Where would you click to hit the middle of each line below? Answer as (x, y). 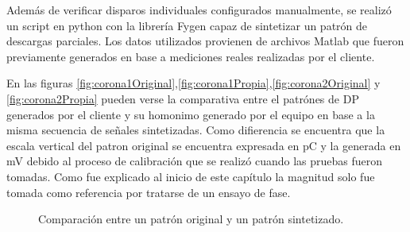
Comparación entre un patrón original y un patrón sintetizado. (191, 219)
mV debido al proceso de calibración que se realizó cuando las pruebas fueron (195, 161)
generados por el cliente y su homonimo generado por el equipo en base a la (191, 114)
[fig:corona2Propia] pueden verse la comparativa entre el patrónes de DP (183, 98)
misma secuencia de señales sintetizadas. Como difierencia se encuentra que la (196, 130)
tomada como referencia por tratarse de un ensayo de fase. (149, 192)
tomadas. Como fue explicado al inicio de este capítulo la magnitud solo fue (191, 176)
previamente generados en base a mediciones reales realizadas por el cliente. (191, 56)
